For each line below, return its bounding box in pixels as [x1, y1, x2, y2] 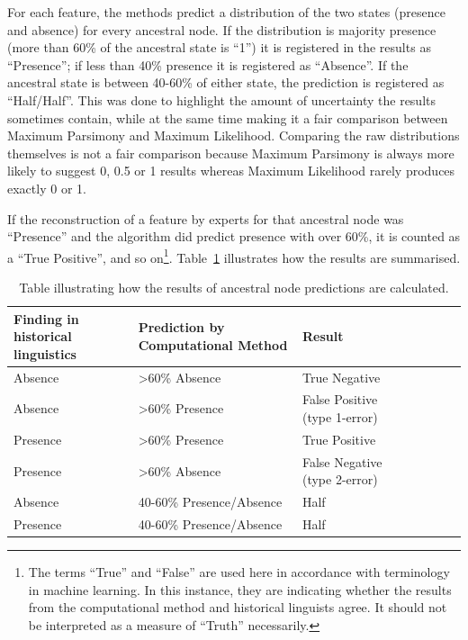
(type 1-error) [301, 408, 378, 427]
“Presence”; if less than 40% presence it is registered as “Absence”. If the [7, 55, 409, 74]
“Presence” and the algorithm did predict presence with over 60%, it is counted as [7, 227, 461, 246]
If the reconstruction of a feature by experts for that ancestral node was [7, 209, 404, 228]
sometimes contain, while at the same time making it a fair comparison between [7, 108, 448, 127]
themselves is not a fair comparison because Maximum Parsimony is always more [7, 143, 454, 162]
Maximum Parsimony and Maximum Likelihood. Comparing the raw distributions [7, 126, 460, 145]
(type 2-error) [301, 470, 378, 489]
